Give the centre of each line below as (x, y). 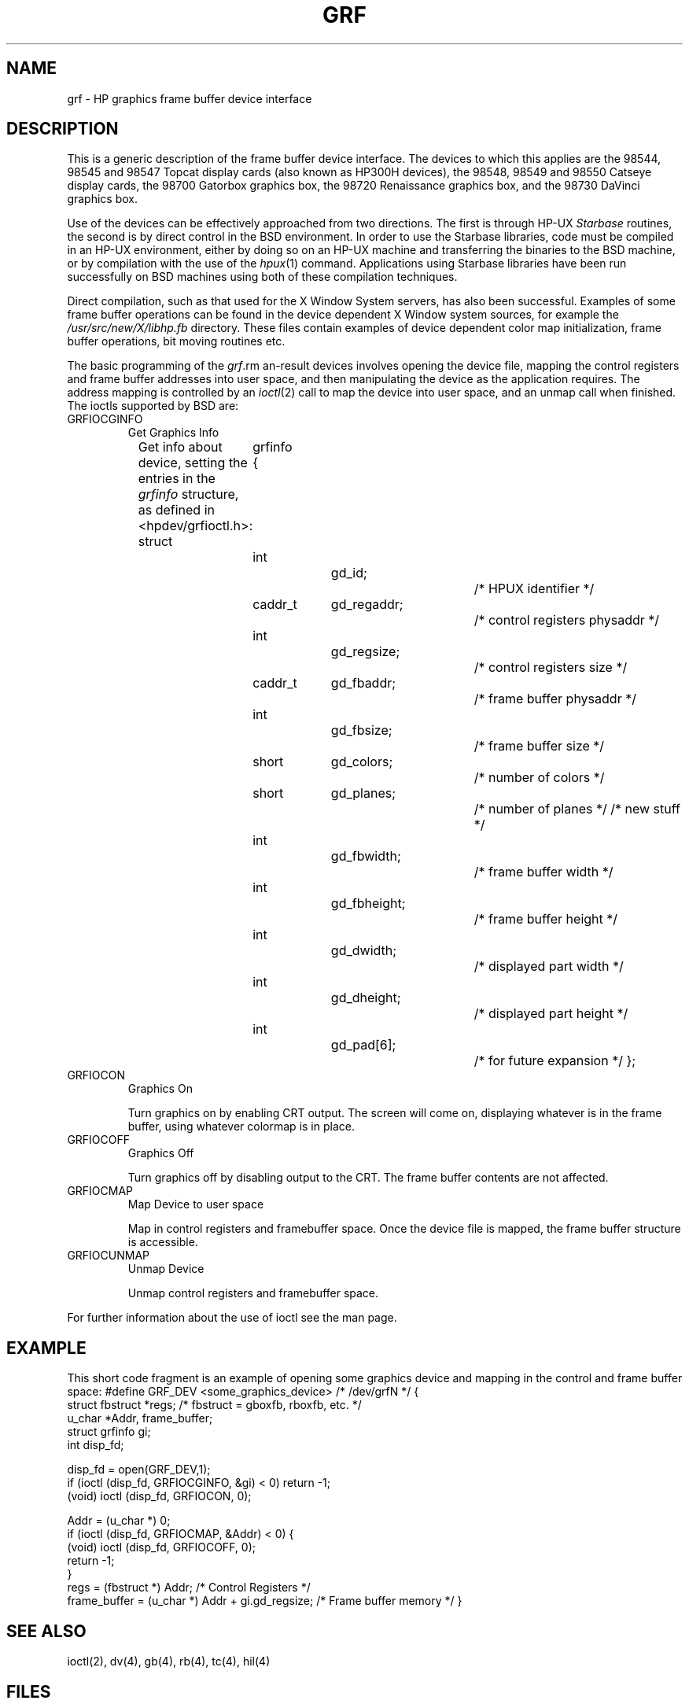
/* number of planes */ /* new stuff (577, 809)
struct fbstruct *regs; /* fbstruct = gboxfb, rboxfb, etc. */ (214, 1405)
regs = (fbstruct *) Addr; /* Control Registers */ (189, 1588)
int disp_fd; (96, 1445)
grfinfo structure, (188, 494)
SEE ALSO (46, 1631)
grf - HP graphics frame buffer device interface (190, 98)
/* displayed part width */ (549, 966)
